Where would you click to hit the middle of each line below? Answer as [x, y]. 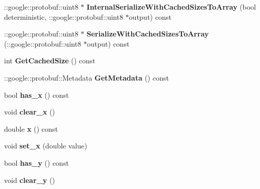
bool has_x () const [37, 94]
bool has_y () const [37, 162]
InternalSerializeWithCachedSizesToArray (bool [171, 7]
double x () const [31, 128]
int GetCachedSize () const [50, 61]
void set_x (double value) [46, 146]
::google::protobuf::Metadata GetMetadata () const [86, 77]
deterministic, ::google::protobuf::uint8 [64, 16]
